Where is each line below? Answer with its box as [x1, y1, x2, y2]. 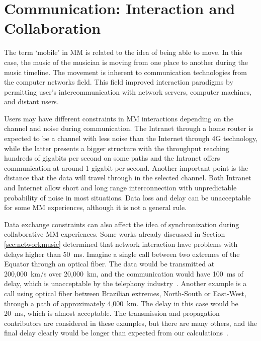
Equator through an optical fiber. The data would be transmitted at [4, 258, 215, 269]
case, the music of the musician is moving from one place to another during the [4, 56, 248, 67]
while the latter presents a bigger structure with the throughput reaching [4, 143, 229, 153]
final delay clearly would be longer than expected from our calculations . [4, 327, 228, 338]
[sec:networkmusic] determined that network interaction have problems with [4, 239, 238, 249]
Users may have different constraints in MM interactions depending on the [4, 113, 233, 123]
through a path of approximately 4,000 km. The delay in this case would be [4, 298, 238, 308]
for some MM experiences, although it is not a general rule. [4, 202, 187, 213]
